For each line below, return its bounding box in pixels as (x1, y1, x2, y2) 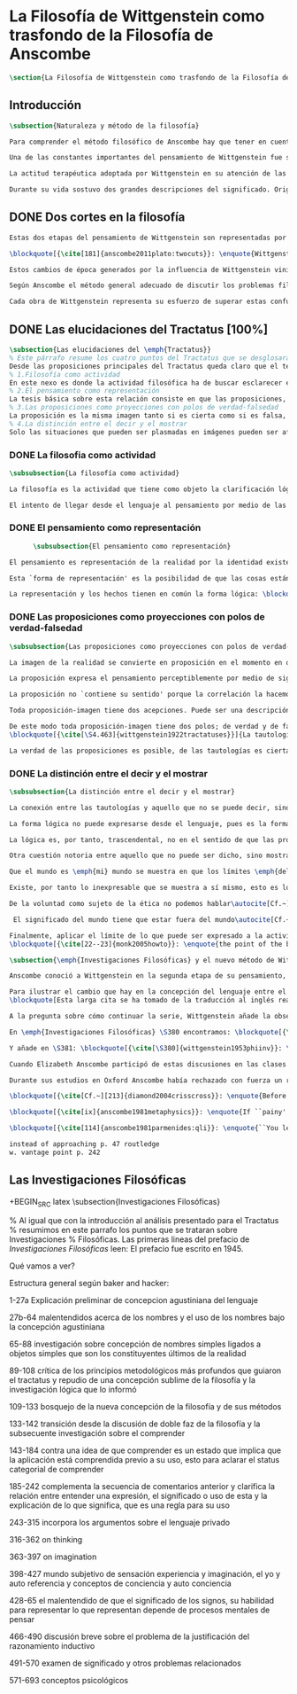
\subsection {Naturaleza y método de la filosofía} (9, 121, 200, 130)
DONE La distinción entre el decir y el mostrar (9, 767, 208, 779)
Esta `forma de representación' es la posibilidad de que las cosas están (9, 574, 291, 582)
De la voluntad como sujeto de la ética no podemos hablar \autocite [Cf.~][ (9, 900, 294, 909)
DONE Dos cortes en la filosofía (9, 210, 186, 225)
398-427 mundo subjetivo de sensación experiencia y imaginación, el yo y (9, 1569, 281, 1580)
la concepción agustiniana (9, 1322, 105, 1332)
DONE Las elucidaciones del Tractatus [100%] (9, 322, 268, 337)
